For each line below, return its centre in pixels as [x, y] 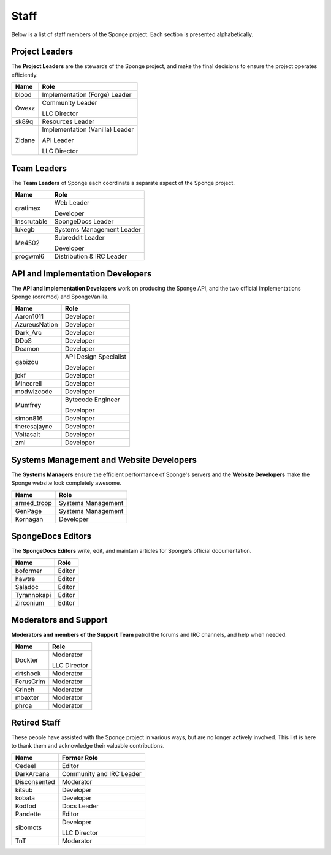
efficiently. [25, 75]
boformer [29, 571]
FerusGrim [30, 682]
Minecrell [29, 384]
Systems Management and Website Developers [104, 460]
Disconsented [35, 781]
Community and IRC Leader [102, 773]
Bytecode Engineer [93, 400]
